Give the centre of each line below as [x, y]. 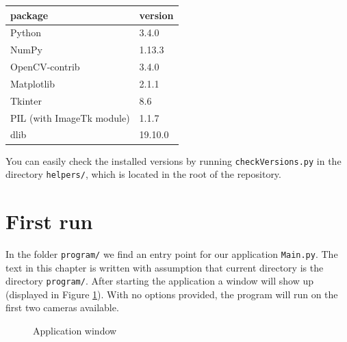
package [29, 15]
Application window [75, 331]
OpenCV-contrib [45, 67]
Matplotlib [33, 83]
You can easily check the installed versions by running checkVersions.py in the [173, 160]
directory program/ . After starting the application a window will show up [160, 281]
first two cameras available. [62, 307]
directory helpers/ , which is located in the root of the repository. [143, 174]
